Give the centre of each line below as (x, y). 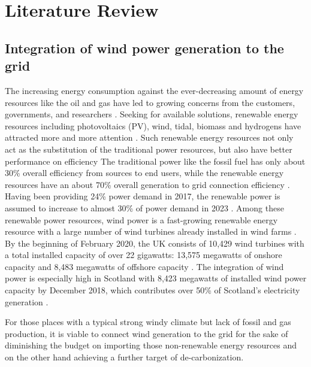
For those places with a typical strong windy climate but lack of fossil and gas (148, 322)
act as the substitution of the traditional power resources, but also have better (149, 149)
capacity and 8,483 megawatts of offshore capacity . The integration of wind (144, 266)
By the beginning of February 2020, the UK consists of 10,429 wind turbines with (155, 243)
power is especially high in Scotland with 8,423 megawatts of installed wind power (156, 278)
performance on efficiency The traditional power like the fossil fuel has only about (155, 161)
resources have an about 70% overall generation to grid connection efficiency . (147, 184)
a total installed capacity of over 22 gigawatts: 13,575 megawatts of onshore (144, 255)
